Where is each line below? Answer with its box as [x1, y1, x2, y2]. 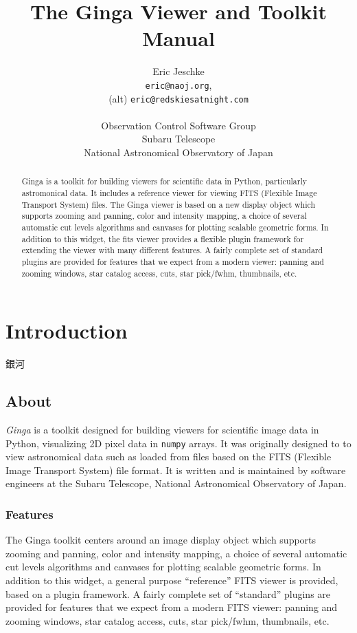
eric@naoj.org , [145, 77, 212, 92]
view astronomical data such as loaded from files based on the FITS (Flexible [5, 449, 332, 464]
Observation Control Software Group [101, 118, 256, 132]
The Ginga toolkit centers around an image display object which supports [5, 533, 316, 547]
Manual [142, 24, 215, 52]
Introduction [5, 316, 128, 345]
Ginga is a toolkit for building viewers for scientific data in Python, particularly [21, 175, 307, 187]
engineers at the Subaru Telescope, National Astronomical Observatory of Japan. [5, 476, 347, 491]
